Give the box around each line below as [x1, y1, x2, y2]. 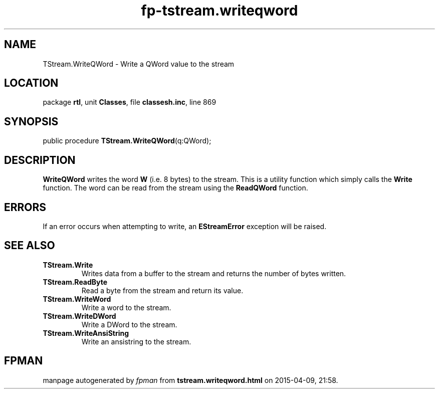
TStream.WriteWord [43, 294, 111, 303]
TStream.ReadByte [43, 277, 108, 286]
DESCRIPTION [4, 153, 76, 166]
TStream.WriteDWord [43, 311, 116, 320]
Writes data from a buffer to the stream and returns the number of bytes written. [81, 269, 346, 278]
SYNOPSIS [4, 115, 59, 128]
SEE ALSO [4, 239, 55, 252]
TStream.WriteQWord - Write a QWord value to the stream [43, 59, 235, 68]
